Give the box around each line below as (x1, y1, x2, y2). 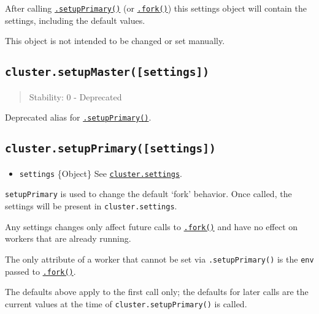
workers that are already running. (5, 232, 131, 245)
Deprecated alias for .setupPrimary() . (5, 111, 152, 124)
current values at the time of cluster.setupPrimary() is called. (5, 297, 247, 310)
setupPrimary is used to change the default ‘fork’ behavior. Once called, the (5, 187, 292, 200)
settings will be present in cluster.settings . (5, 199, 177, 212)
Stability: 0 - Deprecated (29, 90, 122, 103)
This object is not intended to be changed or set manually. (5, 34, 225, 47)
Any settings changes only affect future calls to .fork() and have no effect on (5, 220, 298, 233)
